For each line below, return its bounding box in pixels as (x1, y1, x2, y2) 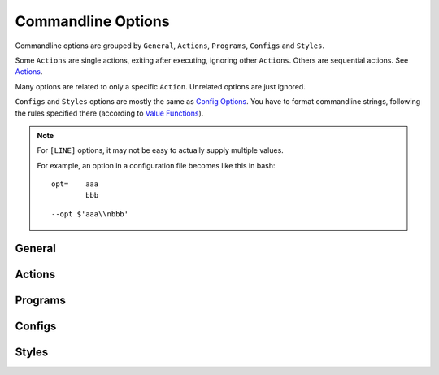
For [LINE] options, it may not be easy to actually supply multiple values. (37, 146, 284, 155)
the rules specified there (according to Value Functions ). (15, 108, 204, 118)
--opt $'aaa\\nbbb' (51, 209, 129, 219)
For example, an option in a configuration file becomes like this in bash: (37, 160, 276, 170)
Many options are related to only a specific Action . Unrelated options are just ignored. (15, 81, 306, 91)
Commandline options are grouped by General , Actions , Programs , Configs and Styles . (15, 41, 325, 50)
